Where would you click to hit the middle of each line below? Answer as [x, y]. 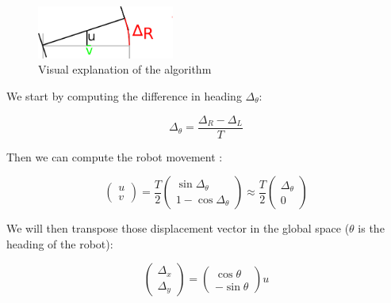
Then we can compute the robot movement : [115, 156]
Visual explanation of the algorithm [125, 69]
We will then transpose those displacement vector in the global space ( [178, 228]
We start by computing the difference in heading [124, 95]
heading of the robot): [60, 243]
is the [371, 228]
